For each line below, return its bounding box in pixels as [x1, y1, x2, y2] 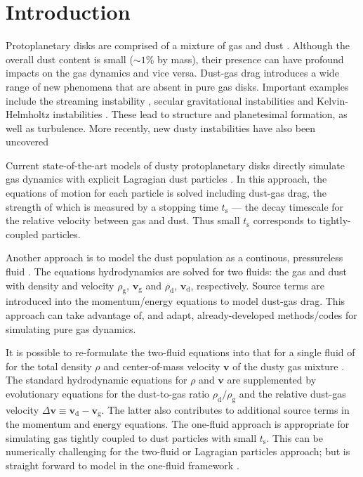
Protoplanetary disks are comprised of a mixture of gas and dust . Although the [6, 38, 350, 53]
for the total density [6, 358, 92, 373]
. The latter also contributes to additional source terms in [101, 402, 350, 417]
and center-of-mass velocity [103, 358, 220, 373]
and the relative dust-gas [239, 386, 346, 400]
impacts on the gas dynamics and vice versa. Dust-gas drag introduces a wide [6, 65, 339, 80]
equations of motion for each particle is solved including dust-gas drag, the [6, 185, 327, 200]
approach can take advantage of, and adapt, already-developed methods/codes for [6, 308, 357, 322]
